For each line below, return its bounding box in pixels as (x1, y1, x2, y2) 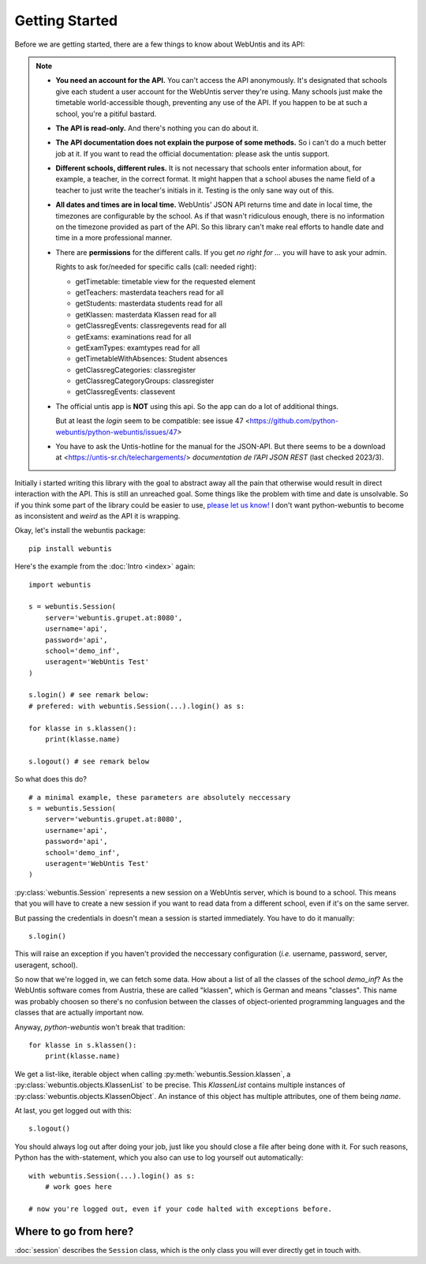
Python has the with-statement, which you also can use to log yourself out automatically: (14, 1153, 304, 1162)
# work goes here (44, 1182, 112, 1191)
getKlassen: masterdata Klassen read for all (75, 309, 217, 319)
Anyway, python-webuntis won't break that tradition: (14, 1022, 185, 1032)
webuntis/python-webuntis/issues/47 (55, 427, 177, 437)
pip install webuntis (28, 544, 112, 553)
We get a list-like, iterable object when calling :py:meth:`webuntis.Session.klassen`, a (14, 1069, 291, 1078)
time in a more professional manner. (55, 233, 173, 242)
